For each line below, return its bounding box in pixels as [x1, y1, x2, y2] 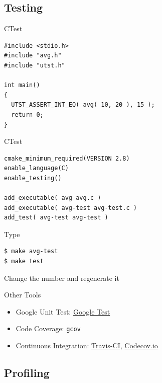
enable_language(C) [4, 165, 69, 172]
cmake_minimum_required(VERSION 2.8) [4, 155, 130, 162]
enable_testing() [4, 174, 62, 182]
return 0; [11, 111, 44, 118]
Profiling [4, 365, 50, 380]
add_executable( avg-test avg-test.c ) [4, 204, 137, 211]
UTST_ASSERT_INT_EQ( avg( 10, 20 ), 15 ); [11, 101, 155, 109]
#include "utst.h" [4, 61, 65, 69]
